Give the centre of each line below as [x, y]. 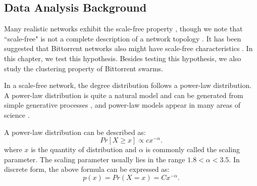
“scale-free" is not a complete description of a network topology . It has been [123, 38]
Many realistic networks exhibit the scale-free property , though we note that [123, 29]
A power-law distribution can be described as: [75, 132]
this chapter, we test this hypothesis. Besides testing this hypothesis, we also [123, 58]
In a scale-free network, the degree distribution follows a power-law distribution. [128, 85]
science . [17, 114]
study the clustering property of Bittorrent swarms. [84, 68]
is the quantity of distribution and [84, 149]
